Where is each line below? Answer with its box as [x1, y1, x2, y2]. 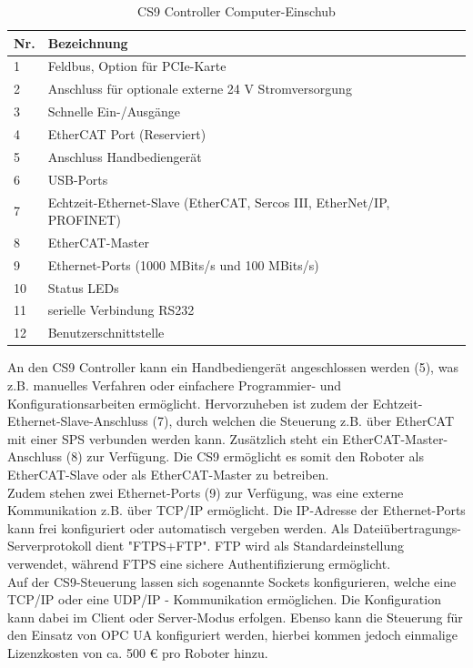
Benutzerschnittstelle [47, 323, 165, 342]
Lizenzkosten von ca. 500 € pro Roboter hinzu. [7, 643, 268, 662]
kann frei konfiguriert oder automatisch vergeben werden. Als [7, 518, 349, 537]
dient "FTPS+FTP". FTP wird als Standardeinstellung [96, 536, 404, 555]
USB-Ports [47, 169, 108, 188]
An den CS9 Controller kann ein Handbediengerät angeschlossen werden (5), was [7, 358, 458, 377]
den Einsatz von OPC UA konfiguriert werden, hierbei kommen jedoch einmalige [7, 625, 458, 644]
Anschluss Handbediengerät [47, 147, 202, 166]
